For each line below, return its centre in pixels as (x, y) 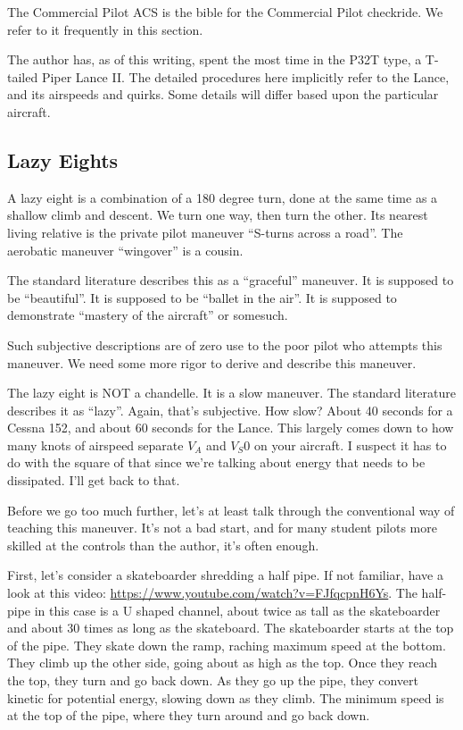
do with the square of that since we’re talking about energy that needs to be (216, 462)
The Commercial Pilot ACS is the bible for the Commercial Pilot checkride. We (225, 12)
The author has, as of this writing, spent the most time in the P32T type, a (215, 59)
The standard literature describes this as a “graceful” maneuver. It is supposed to (231, 280)
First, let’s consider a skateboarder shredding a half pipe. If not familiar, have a (225, 575)
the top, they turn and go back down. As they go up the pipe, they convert (213, 680)
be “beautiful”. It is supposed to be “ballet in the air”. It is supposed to (202, 297)
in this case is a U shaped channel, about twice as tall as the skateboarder (237, 610)
